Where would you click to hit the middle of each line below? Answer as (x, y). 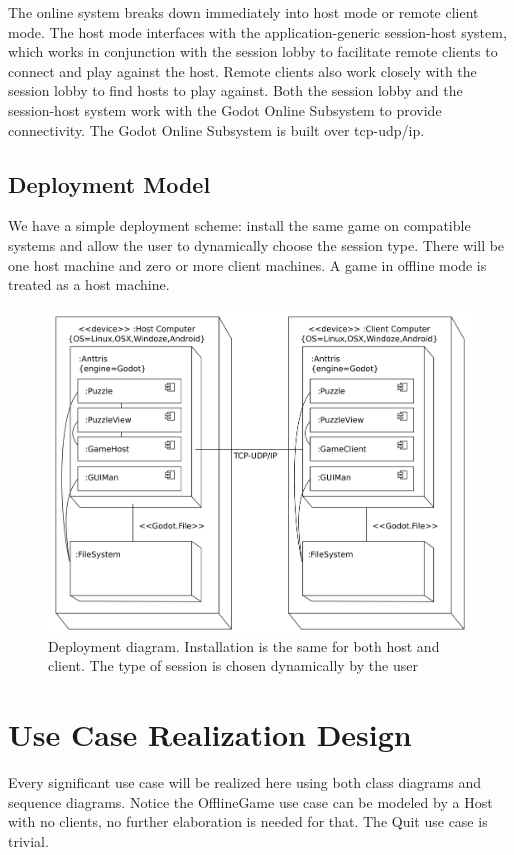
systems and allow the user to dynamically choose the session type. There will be (256, 244)
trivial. (28, 840)
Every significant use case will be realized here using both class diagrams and (244, 781)
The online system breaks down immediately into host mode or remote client (243, 12)
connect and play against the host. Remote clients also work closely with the (242, 70)
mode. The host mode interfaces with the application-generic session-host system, (257, 31)
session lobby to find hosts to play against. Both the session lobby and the (235, 90)
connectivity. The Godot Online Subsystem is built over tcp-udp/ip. (216, 129)
